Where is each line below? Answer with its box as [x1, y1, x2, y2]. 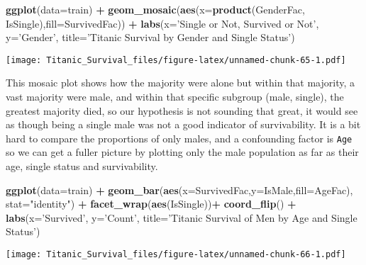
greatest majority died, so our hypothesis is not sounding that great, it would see [6, 103, 358, 118]
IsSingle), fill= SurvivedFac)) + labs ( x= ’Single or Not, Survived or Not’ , [6, 16, 319, 30]
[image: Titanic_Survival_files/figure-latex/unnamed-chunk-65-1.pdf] [6, 55, 346, 65]
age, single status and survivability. [6, 159, 158, 174]
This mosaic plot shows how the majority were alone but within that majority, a [6, 75, 355, 90]
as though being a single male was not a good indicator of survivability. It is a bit [6, 117, 361, 132]
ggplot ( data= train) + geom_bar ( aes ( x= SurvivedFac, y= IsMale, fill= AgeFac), [6, 182, 353, 197]
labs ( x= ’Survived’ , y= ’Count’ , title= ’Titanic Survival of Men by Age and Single [6, 210, 357, 225]
